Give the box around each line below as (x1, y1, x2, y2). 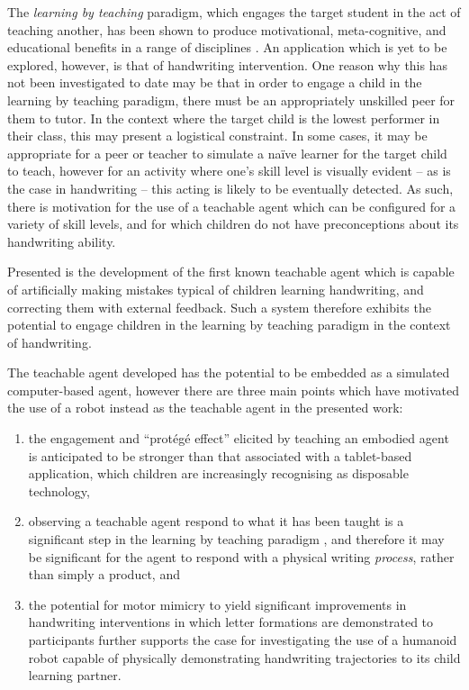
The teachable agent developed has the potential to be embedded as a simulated (7, 363, 450, 382)
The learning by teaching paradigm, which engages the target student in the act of (7, 3, 461, 21)
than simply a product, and (28, 565, 180, 584)
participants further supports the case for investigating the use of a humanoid (28, 631, 457, 649)
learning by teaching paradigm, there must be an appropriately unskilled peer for (7, 90, 455, 109)
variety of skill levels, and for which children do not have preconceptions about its (7, 214, 459, 233)
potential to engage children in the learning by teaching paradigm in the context (7, 315, 451, 334)
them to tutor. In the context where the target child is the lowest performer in (7, 108, 440, 127)
